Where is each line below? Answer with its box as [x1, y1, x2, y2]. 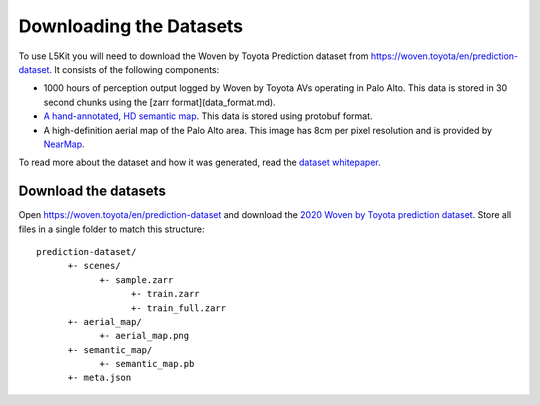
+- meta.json [67, 372, 132, 384]
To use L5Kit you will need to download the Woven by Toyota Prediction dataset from [18, 50, 369, 62]
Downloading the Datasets [18, 15, 244, 37]
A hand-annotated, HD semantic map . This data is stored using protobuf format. [43, 110, 374, 122]
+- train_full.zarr [130, 302, 227, 314]
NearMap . [43, 138, 85, 150]
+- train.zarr [130, 288, 200, 300]
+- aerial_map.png [99, 330, 190, 342]
